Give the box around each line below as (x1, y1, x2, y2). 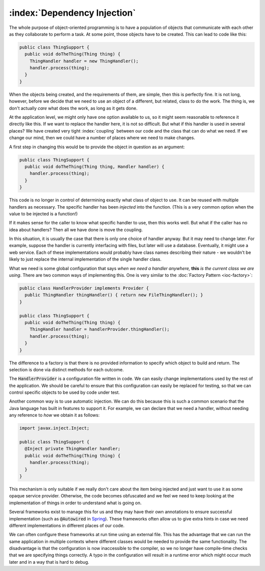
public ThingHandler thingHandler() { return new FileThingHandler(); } (25, 292, 204, 298)
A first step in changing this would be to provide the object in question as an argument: (9, 144, 185, 150)
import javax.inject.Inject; (19, 425, 90, 431)
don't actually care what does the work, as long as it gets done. (9, 105, 137, 111)
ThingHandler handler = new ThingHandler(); (29, 58, 139, 64)
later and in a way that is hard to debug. (9, 559, 89, 565)
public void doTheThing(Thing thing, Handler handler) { (25, 163, 164, 169)
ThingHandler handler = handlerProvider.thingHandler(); (29, 326, 170, 332)
